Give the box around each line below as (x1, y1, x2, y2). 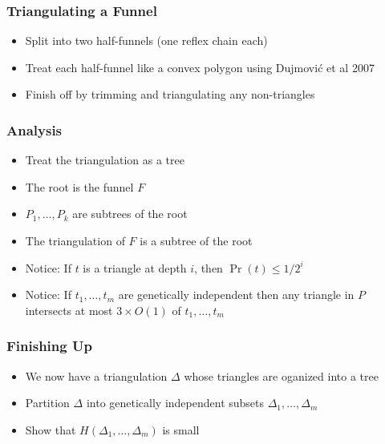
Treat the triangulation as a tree (25, 151, 184, 168)
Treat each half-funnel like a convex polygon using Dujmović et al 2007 (25, 59, 375, 75)
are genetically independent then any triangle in (118, 286, 355, 303)
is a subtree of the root (140, 232, 253, 248)
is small (162, 421, 200, 438)
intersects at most (25, 301, 113, 318)
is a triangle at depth (83, 259, 187, 276)
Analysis (6, 119, 63, 139)
